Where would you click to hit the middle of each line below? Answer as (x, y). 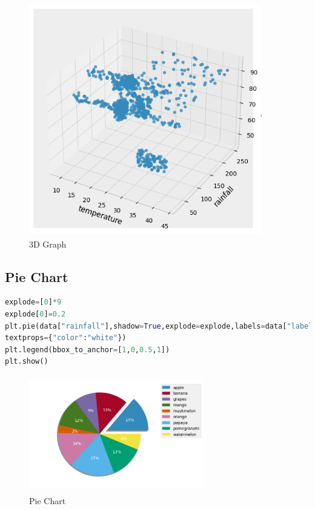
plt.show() (27, 362)
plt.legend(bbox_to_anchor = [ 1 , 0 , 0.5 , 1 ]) (88, 350)
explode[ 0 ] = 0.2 (35, 314)
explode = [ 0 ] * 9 (33, 302)
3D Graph (48, 244)
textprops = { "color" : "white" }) (66, 338)
